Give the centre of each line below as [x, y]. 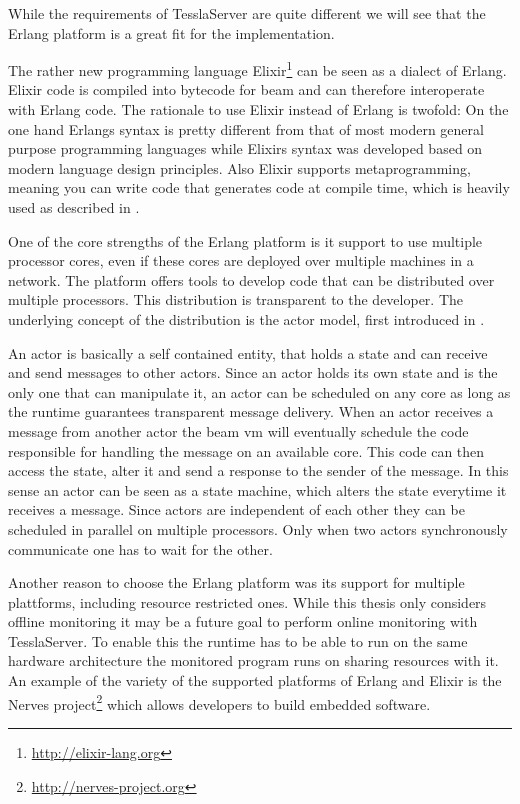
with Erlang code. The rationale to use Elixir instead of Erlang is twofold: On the [258, 109]
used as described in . [74, 207]
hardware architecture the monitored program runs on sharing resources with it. [253, 660]
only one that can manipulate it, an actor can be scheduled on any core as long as [259, 391]
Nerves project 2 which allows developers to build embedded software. [219, 702]
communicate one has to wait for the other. [140, 548]
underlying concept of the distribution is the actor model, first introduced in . [246, 318]
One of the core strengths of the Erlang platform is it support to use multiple [245, 240]
